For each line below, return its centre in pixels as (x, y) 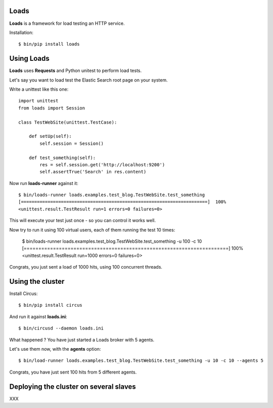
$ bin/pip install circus (51, 305)
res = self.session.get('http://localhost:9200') (102, 164)
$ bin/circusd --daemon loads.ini (61, 328)
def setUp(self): (50, 136)
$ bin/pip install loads (49, 44)
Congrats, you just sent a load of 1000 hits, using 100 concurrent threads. (86, 267)
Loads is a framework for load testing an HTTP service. (67, 23)
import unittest (38, 101)
